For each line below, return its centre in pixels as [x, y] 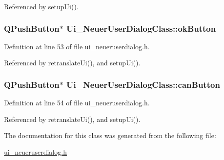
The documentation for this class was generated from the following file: [110, 135]
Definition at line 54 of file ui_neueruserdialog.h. [77, 103]
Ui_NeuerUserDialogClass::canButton [143, 84]
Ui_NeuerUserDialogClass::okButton [141, 28]
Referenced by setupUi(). [41, 6]
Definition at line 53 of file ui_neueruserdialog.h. [77, 46]
